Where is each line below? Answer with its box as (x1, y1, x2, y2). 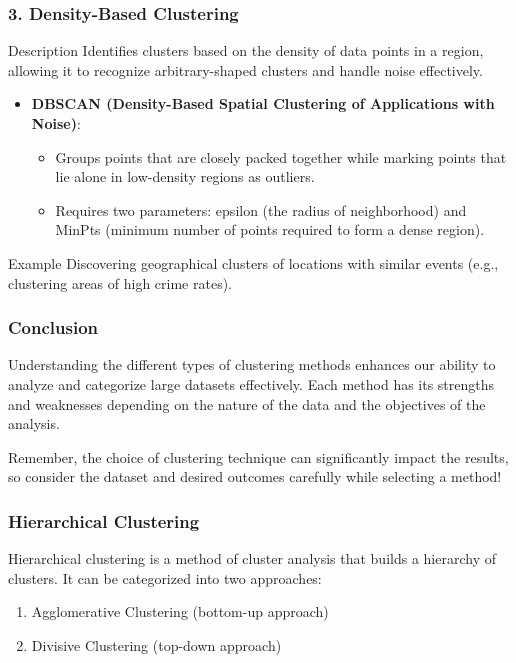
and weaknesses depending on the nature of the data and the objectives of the (8, 393, 486, 414)
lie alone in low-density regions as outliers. (55, 166, 315, 187)
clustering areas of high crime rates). (8, 272, 232, 293)
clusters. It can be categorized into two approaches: (8, 567, 322, 588)
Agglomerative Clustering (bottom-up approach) (31, 601, 329, 622)
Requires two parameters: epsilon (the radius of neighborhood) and (55, 199, 467, 220)
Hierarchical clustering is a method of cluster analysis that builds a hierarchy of (8, 548, 496, 569)
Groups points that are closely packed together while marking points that (55, 146, 507, 167)
